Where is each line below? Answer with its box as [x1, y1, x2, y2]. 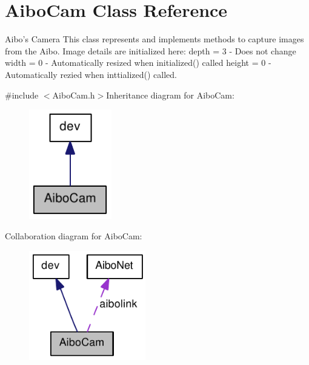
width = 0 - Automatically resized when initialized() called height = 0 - [5, 56, 271, 69]
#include [5, 88, 39, 101]
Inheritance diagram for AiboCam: [106, 88, 234, 101]
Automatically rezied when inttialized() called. [5, 68, 177, 80]
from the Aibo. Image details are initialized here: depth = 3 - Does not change [5, 44, 296, 57]
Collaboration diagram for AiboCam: [5, 230, 142, 242]
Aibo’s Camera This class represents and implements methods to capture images [5, 33, 304, 45]
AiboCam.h [52, 88, 95, 101]
